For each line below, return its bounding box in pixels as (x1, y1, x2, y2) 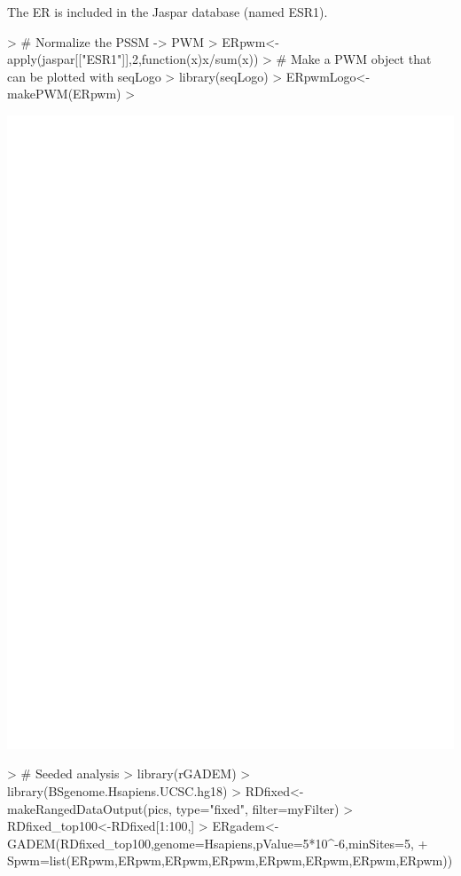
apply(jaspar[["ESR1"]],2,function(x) (7, 50, 203, 68)
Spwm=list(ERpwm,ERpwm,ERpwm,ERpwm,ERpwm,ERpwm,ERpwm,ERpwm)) (7, 851, 453, 870)
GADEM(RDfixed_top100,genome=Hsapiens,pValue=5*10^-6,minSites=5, (7, 833, 414, 852)
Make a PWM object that (290, 50, 432, 68)
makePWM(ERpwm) (7, 84, 121, 103)
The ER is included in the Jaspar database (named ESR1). (7, 3, 328, 20)
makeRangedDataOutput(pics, (7, 799, 172, 817)
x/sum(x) (202, 50, 254, 68)
